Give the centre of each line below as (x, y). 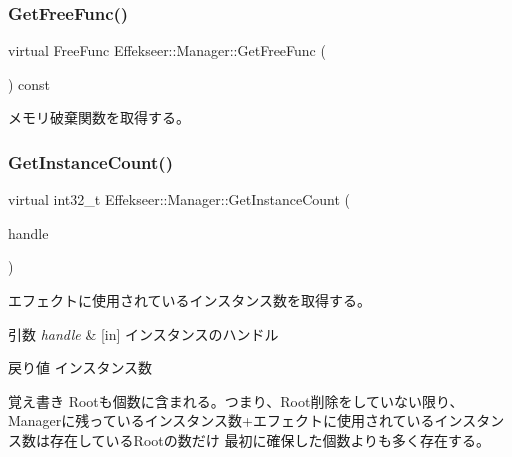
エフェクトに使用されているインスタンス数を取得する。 (190, 300)
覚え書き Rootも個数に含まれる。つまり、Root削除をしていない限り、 (236, 400)
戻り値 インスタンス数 (80, 367)
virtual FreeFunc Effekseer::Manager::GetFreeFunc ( (167, 50)
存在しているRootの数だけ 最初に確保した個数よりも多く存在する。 (270, 439)
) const (29, 83)
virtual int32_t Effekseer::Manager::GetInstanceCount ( (179, 199)
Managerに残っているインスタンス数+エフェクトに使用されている (221, 420)
